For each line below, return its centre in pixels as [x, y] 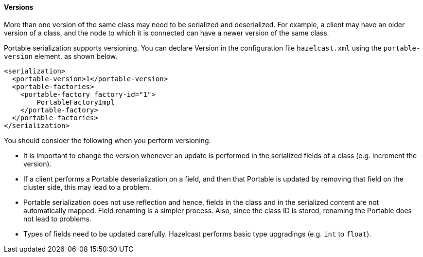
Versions [19, 7]
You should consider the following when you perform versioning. [107, 140]
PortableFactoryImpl [76, 102]
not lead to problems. [57, 219]
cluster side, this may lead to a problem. [87, 187]
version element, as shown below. [61, 56]
